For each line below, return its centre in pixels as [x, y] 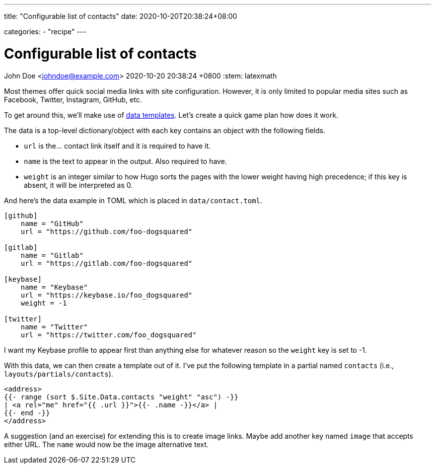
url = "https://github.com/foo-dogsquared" [107, 231]
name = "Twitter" [54, 327]
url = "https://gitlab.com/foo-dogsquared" [107, 263]
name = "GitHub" [52, 223]
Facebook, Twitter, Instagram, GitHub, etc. [73, 99]
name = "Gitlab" [52, 255]
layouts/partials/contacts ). [59, 374]
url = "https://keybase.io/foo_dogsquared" [107, 295]
